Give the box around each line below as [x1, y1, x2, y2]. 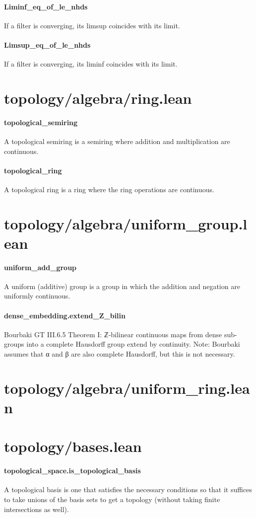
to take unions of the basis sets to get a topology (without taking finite [4, 494, 220, 504]
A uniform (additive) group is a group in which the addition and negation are [4, 281, 240, 291]
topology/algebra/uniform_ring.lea [4, 377, 250, 398]
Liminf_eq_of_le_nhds [4, 1, 88, 11]
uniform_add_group [4, 262, 77, 272]
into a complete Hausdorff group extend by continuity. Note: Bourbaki [26, 339, 240, 349]
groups [4, 339, 24, 349]
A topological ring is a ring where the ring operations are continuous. [4, 184, 214, 194]
